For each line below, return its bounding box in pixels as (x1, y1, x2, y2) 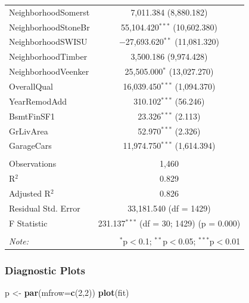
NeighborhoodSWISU (9, 35, 88, 48)
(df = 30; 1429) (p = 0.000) (139, 216, 241, 229)
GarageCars (9, 139, 52, 152)
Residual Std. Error (9, 201, 80, 214)
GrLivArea (9, 124, 48, 137)
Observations (9, 157, 57, 170)
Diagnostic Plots (5, 262, 85, 277)
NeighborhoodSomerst (9, 5, 90, 18)
